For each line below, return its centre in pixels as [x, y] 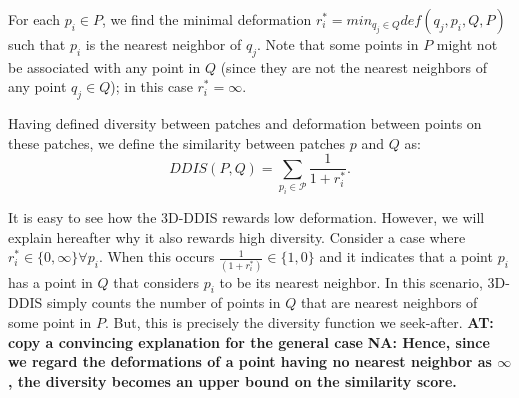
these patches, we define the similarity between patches [177, 142]
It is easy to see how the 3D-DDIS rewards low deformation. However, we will [246, 217]
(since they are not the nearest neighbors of [354, 66]
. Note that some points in [337, 44]
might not [467, 44]
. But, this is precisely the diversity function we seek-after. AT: [299, 322]
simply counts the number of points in [163, 302]
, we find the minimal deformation [206, 19]
